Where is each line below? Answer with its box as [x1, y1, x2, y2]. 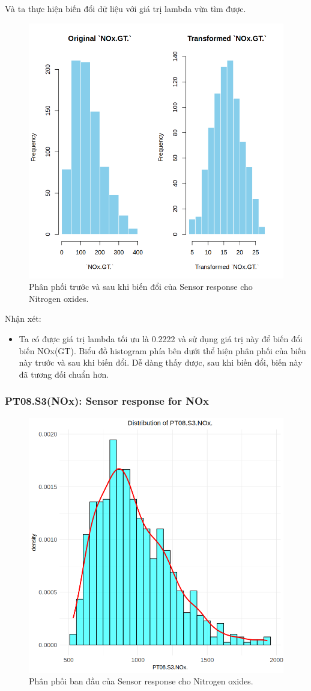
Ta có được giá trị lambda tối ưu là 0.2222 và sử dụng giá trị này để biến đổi [19, 332, 303, 345]
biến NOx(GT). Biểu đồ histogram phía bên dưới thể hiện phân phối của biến [19, 344, 306, 357]
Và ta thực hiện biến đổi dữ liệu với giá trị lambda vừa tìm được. [5, 2, 246, 14]
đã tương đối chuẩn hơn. [19, 367, 109, 380]
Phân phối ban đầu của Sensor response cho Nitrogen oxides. [29, 675, 253, 687]
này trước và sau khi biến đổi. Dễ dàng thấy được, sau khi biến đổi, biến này [19, 356, 303, 369]
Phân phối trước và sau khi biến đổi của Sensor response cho [29, 280, 253, 293]
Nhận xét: [5, 312, 41, 325]
